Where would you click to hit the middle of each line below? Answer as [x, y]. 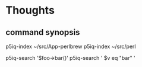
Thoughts [30, 10]
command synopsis [43, 32]
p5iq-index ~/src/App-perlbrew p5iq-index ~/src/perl [71, 46]
